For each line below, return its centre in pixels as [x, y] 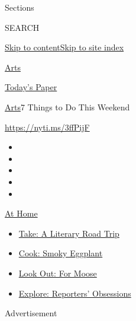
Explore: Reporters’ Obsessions [75, 293]
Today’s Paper [31, 87]
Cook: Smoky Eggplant [61, 253]
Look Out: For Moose [58, 273]
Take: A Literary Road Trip [69, 233]
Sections [20, 7]
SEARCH [22, 27]
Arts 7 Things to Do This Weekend [67, 107]
